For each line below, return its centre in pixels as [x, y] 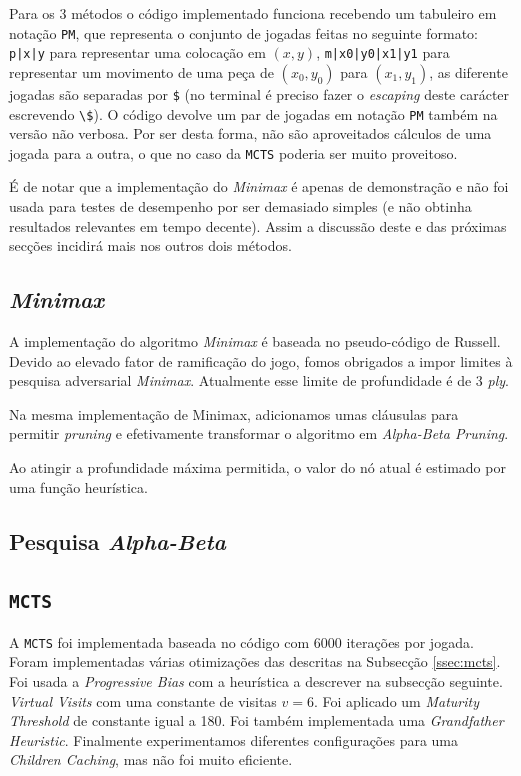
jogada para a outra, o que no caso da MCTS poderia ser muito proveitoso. [233, 152]
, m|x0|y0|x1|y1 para [383, 52]
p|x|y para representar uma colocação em [137, 52]
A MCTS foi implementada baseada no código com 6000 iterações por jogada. [241, 641]
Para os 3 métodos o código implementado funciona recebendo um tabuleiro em [253, 13]
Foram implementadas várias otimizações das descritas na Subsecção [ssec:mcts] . [255, 661]
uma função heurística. [78, 486]
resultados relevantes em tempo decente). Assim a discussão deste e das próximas [258, 225]
